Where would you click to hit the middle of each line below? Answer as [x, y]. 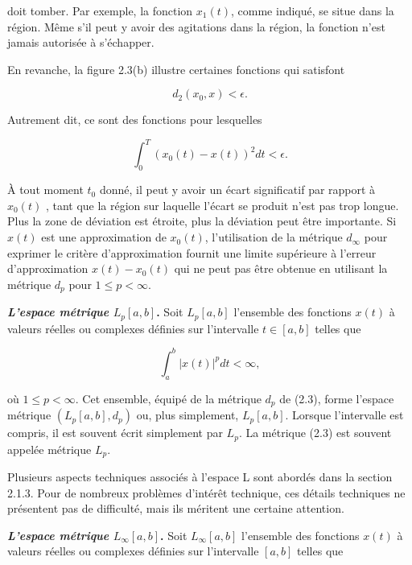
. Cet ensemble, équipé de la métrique [168, 398]
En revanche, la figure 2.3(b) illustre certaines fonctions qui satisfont [176, 69]
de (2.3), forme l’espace [337, 398]
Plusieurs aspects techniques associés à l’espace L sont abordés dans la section [200, 476]
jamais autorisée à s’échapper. [81, 42]
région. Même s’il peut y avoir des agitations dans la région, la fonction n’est [196, 26]
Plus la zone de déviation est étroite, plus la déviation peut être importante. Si [202, 221]
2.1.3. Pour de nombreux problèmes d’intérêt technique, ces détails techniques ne [206, 492]
